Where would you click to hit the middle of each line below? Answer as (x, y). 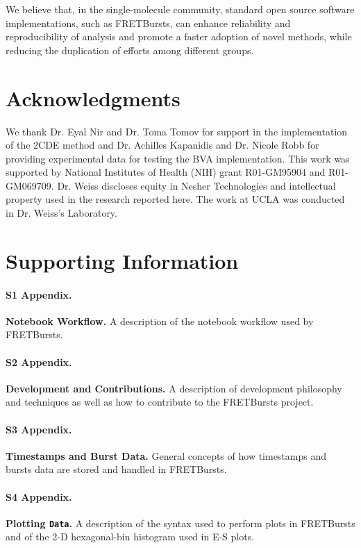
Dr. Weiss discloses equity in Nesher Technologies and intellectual (196, 185)
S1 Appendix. (39, 294)
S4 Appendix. (39, 496)
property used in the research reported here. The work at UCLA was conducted (175, 199)
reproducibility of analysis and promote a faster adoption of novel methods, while (179, 36)
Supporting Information (122, 260)
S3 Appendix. (39, 429)
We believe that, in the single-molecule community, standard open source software (180, 9)
